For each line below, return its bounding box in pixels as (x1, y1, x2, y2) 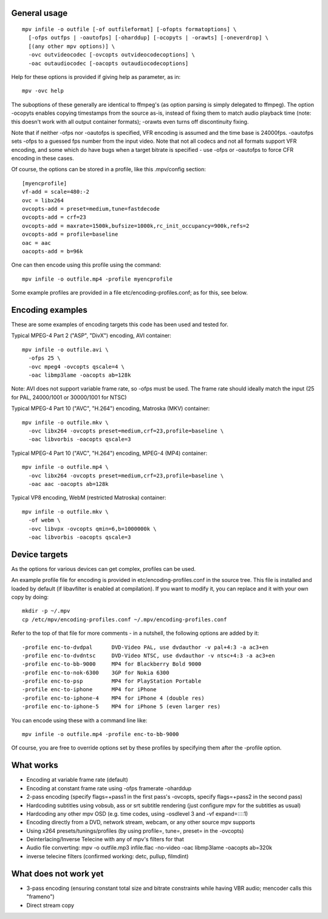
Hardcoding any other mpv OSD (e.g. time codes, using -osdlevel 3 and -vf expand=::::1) (26, 810, 248, 817)
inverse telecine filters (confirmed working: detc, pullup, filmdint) (26, 852, 189, 859)
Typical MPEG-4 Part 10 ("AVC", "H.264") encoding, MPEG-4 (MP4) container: (11, 449, 208, 457)
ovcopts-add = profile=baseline (22, 231, 118, 238)
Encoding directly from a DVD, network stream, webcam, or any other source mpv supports (26, 819, 255, 826)
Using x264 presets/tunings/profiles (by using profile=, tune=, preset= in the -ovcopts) (26, 827, 244, 835)
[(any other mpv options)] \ (28, 43, 115, 50)
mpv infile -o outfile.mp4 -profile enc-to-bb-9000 (22, 731, 179, 738)
